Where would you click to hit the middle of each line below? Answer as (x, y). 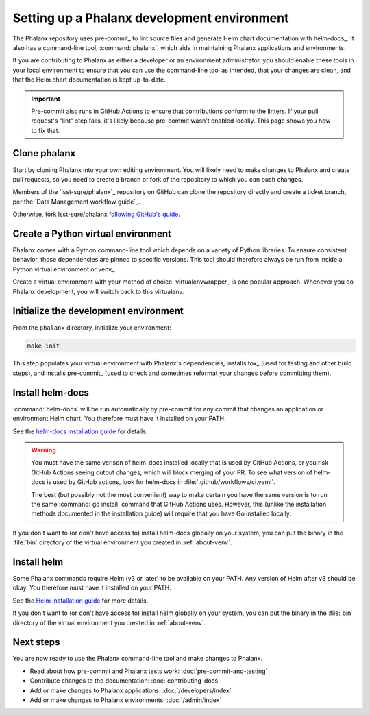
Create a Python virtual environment (92, 233)
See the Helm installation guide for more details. (81, 601)
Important (46, 99)
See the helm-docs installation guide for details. (80, 431)
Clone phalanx (44, 153)
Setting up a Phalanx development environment (151, 18)
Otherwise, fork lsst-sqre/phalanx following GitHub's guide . (97, 214)
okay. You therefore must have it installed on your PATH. (92, 588)
